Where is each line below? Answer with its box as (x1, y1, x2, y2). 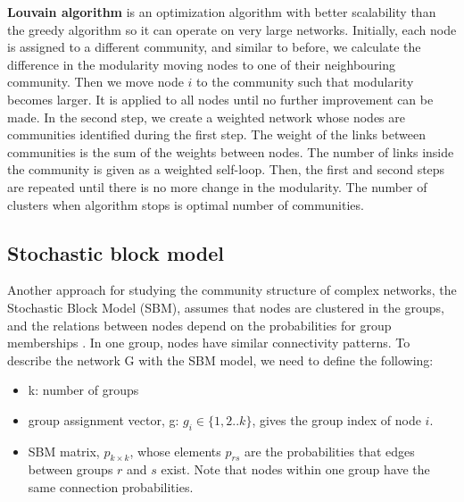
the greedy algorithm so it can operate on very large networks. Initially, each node (7, 20, 457, 38)
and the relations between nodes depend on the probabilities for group (7, 315, 392, 334)
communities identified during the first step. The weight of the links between (7, 125, 426, 144)
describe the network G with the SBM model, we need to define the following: (7, 350, 434, 369)
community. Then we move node (7, 72, 184, 91)
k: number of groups (28, 381, 139, 399)
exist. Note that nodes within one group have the (161, 460, 430, 479)
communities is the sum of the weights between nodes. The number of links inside (7, 142, 454, 161)
